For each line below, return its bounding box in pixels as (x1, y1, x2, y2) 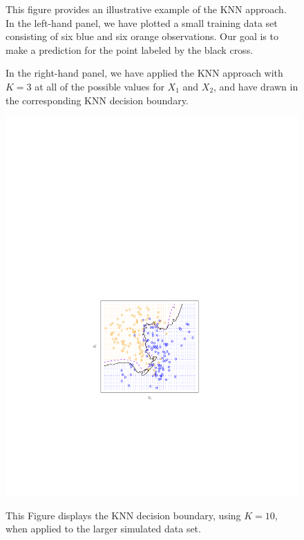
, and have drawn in (213, 79, 298, 93)
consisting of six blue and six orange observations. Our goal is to (6, 29, 278, 44)
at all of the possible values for (35, 79, 164, 93)
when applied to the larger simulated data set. (6, 521, 201, 536)
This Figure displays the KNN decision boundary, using (6, 508, 241, 522)
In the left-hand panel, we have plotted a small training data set (6, 15, 278, 30)
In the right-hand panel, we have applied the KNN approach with (6, 66, 283, 80)
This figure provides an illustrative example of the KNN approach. (6, 2, 287, 16)
